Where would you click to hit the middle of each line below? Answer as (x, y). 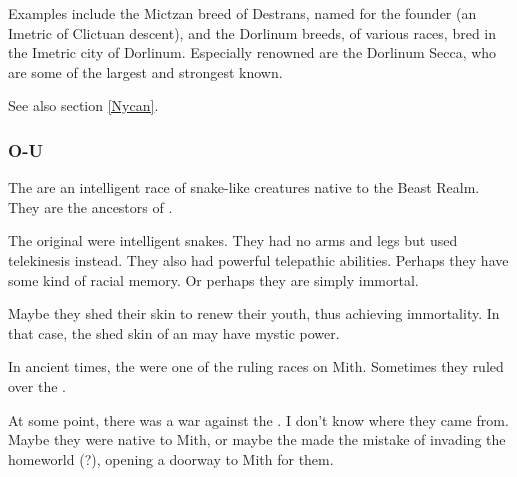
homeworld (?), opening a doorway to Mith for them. (171, 458)
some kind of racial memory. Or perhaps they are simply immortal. (213, 279)
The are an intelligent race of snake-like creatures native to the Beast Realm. (244, 187)
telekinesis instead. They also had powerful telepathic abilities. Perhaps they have (258, 259)
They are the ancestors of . (90, 206)
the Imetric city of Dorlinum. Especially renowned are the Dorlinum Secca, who (252, 52)
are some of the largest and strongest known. (145, 71)
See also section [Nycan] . (83, 105)
